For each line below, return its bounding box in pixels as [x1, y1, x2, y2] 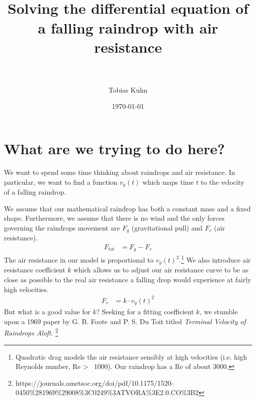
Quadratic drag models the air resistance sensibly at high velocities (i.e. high [15, 351, 247, 362]
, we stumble [199, 306, 238, 317]
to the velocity [200, 176, 245, 187]
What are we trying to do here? [4, 138, 225, 159]
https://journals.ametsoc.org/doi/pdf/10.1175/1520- [15, 377, 174, 388]
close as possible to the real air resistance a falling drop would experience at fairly [4, 274, 251, 285]
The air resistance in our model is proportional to [4, 255, 154, 265]
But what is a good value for [4, 306, 91, 317]
